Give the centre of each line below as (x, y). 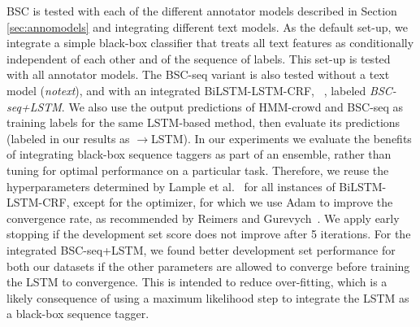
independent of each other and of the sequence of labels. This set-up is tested (199, 58)
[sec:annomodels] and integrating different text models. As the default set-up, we (207, 26)
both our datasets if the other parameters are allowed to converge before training (208, 266)
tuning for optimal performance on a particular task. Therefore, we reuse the (198, 170)
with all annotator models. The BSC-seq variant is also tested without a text (198, 74)
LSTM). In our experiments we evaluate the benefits (281, 138)
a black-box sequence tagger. (78, 314)
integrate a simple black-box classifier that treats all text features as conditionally (210, 43)
